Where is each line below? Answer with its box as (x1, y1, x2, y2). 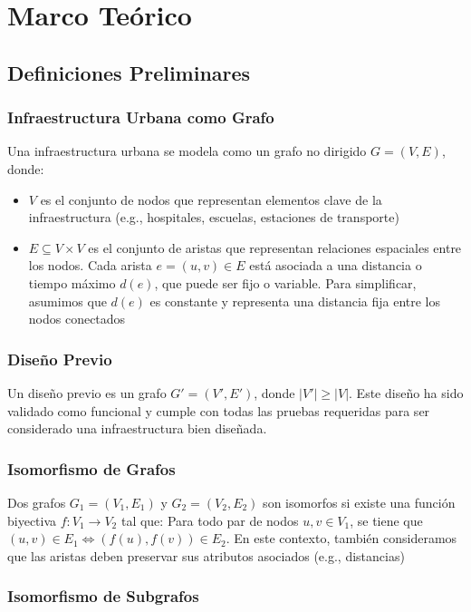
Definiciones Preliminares (7, 58, 251, 86)
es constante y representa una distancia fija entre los (149, 291, 441, 310)
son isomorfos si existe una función (263, 492, 456, 511)
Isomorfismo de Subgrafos (7, 585, 199, 607)
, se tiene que (350, 510, 423, 529)
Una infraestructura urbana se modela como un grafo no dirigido (7, 141, 367, 160)
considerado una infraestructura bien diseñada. (7, 419, 267, 438)
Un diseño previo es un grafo (7, 383, 167, 402)
